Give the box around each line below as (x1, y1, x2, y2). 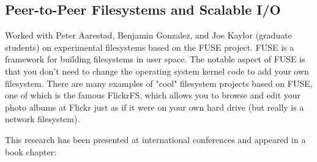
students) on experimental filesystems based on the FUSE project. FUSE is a (5, 40, 294, 53)
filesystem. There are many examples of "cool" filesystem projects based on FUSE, (5, 76, 313, 89)
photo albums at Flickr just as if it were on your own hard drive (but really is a (5, 100, 304, 113)
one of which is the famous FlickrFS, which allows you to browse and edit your (5, 89, 301, 101)
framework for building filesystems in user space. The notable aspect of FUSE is (5, 53, 305, 65)
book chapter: (5, 145, 57, 158)
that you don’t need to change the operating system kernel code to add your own (5, 64, 309, 77)
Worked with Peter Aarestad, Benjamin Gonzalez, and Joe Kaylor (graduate (5, 29, 292, 42)
